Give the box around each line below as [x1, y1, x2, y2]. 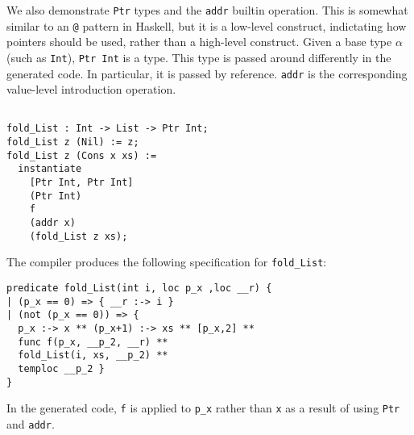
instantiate [18, 163, 82, 175]
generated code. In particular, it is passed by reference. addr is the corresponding [6, 65, 408, 82]
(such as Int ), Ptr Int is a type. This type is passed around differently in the [6, 48, 391, 65]
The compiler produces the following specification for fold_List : [6, 253, 327, 270]
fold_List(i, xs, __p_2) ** [18, 349, 168, 362]
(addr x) [29, 217, 76, 229]
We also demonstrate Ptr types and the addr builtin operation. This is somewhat [6, 2, 408, 18]
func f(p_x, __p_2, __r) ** [18, 336, 168, 348]
